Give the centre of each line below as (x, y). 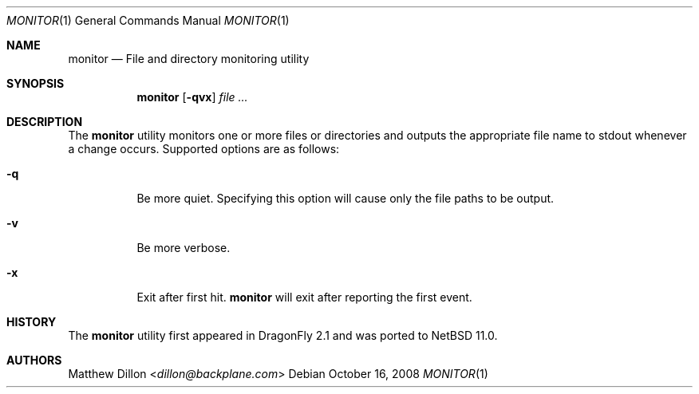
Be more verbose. (184, 248)
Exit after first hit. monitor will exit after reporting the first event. (304, 297)
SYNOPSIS (36, 83)
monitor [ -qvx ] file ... (192, 97)
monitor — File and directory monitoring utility (189, 59)
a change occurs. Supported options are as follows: (204, 149)
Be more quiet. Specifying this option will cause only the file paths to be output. (346, 198)
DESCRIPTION (45, 122)
